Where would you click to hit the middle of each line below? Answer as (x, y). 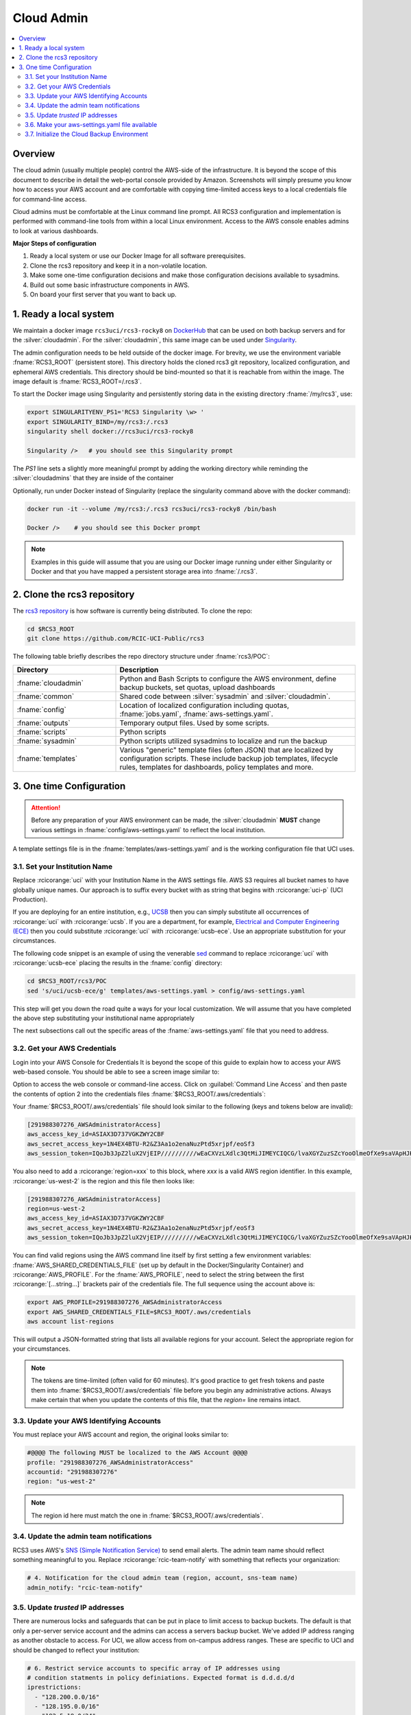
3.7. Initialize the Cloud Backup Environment (87, 134)
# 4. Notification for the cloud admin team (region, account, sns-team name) (162, 1578)
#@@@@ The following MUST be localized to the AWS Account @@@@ (137, 1453)
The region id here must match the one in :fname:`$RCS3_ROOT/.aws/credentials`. (147, 1515)
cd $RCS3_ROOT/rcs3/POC (67, 981)
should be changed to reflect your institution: (76, 1650)
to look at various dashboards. (55, 230)
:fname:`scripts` (42, 732)
